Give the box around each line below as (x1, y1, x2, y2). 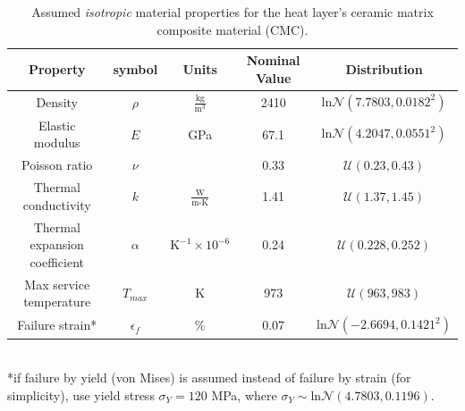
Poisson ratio (21, 155, 93, 174)
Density (36, 92, 78, 111)
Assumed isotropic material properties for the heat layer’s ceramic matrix (31, 3, 434, 21)
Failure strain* (17, 315, 97, 334)
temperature (23, 292, 91, 311)
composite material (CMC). (156, 20, 309, 38)
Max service (24, 274, 90, 293)
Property (29, 59, 86, 78)
